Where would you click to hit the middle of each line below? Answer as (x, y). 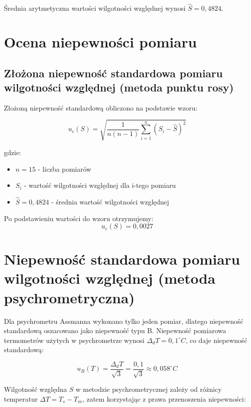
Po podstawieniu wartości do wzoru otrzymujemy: (79, 218)
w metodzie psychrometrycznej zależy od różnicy (148, 389)
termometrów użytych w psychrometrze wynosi (74, 340)
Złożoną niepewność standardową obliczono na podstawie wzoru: (101, 107)
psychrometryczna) (69, 297)
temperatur (21, 399)
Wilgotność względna (35, 389)
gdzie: (12, 152)
